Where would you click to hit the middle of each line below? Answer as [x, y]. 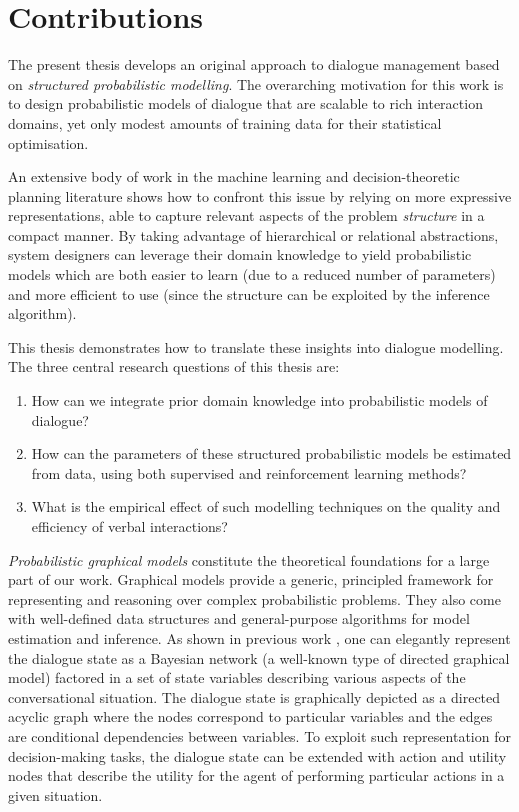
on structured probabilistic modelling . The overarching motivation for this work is [256, 83]
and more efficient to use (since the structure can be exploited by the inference [249, 293]
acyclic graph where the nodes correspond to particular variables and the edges [250, 716]
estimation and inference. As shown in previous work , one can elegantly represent [259, 637]
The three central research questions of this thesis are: [174, 366]
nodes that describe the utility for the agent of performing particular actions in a [256, 775]
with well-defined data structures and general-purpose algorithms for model [239, 618]
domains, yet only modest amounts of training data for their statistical [225, 122]
